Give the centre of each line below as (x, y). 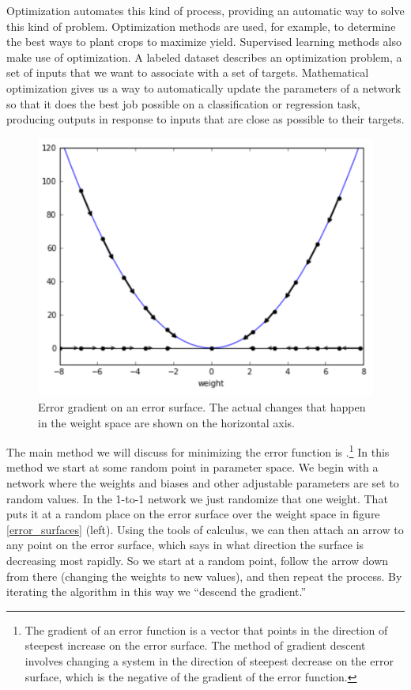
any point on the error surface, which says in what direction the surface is (185, 545)
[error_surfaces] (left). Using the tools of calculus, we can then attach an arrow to (205, 529)
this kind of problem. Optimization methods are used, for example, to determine (201, 26)
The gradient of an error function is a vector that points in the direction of (206, 629)
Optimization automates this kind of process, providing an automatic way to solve (205, 10)
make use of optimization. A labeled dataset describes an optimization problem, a (204, 57)
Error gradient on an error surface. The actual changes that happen (202, 406)
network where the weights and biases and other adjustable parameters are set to (203, 482)
